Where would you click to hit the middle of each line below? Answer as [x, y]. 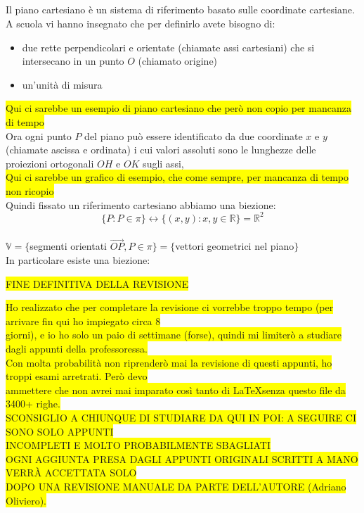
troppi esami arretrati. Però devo [77, 376]
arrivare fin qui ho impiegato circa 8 [83, 321]
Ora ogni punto [39, 135]
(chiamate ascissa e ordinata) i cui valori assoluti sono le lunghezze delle [161, 150]
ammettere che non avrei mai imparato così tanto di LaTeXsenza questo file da [176, 389]
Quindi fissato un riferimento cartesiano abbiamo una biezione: [141, 204]
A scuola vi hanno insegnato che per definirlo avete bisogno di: [141, 23]
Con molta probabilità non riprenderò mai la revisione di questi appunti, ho [169, 362]
